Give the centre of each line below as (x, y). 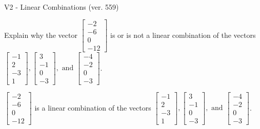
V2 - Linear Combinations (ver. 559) (62, 7)
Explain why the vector (41, 35)
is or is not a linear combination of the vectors (183, 35)
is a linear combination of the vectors (93, 107)
